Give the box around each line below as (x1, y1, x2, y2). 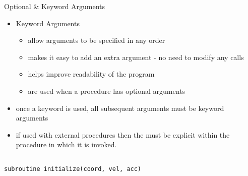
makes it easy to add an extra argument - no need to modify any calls (28, 51, 244, 62)
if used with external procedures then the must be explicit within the (16, 129, 230, 140)
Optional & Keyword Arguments (4, 1, 105, 11)
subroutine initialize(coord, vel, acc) (4, 165, 142, 172)
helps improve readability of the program (28, 69, 155, 79)
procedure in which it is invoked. (16, 139, 117, 150)
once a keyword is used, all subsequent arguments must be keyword (16, 102, 224, 113)
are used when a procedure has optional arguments (28, 85, 185, 96)
